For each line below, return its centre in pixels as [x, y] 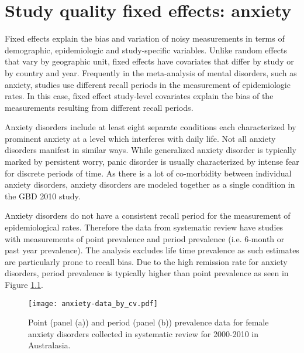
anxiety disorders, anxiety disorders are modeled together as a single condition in [150, 184]
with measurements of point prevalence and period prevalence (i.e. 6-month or [145, 238]
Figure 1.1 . [24, 284]
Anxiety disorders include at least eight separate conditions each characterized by [151, 127]
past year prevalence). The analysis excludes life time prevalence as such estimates [152, 250]
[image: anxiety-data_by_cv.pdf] [93, 303]
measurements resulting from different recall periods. [99, 107]
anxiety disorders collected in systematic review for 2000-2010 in [143, 333]
